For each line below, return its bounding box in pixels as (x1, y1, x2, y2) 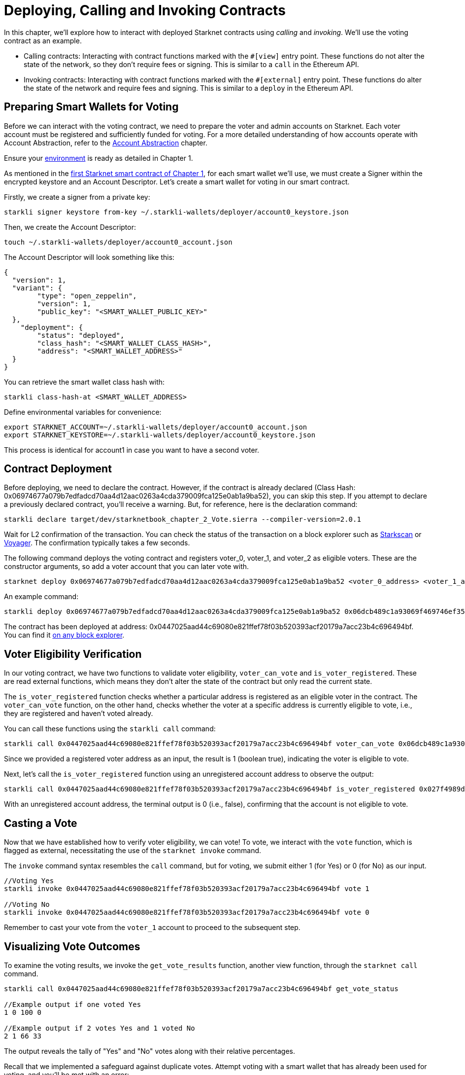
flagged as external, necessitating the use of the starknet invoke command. (4, 846, 262, 855)
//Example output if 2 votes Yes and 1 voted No (4, 1024, 195, 1032)
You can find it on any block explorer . (4, 631, 125, 640)
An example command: (4, 592, 79, 601)
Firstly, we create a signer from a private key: (4, 192, 150, 201)
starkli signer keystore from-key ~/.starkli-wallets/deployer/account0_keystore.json (4, 208, 349, 216)
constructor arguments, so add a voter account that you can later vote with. (4, 562, 249, 571)
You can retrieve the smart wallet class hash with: (4, 377, 165, 386)
